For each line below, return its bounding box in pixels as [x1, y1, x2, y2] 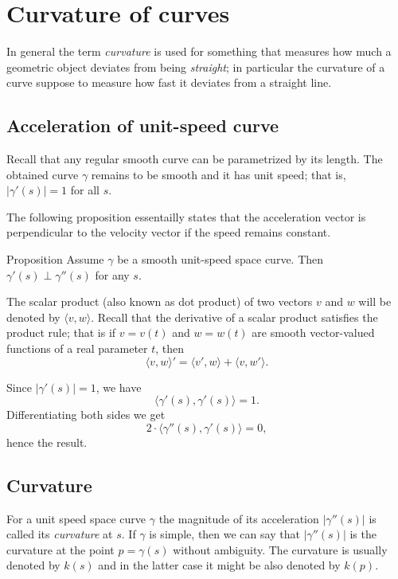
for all [70, 182, 99, 198]
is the [349, 526, 377, 542]
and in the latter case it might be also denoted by [98, 557, 341, 573]
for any [95, 266, 130, 283]
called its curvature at [6, 526, 113, 542]
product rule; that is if [6, 324, 116, 341]
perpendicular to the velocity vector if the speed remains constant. [6, 224, 331, 241]
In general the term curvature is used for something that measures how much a [6, 43, 392, 60]
